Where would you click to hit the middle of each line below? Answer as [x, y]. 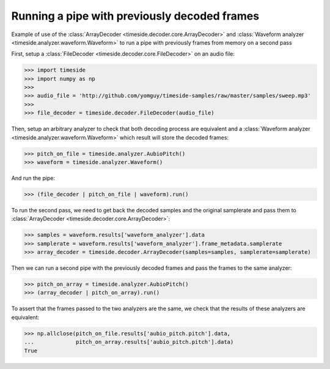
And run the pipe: [33, 178]
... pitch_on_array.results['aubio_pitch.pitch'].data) [129, 342]
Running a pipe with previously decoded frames [135, 16]
